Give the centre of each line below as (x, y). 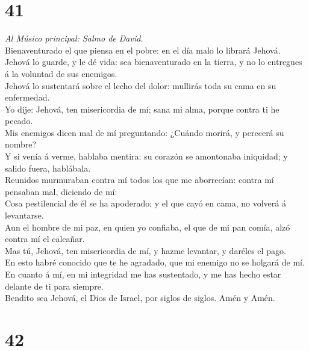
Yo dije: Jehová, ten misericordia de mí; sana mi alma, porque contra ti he (142, 109)
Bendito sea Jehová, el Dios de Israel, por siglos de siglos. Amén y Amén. (140, 298)
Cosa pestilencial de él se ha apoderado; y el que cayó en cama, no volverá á (145, 203)
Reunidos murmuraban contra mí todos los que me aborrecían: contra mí (139, 180)
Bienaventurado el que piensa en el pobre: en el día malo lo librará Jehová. (143, 50)
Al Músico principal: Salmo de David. (74, 38)
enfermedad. (27, 97)
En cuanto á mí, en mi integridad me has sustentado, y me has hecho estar (143, 274)
